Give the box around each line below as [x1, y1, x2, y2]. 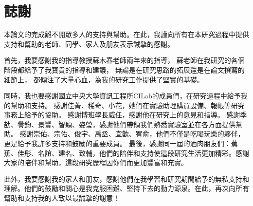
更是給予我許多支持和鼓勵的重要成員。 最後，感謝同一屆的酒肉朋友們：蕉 [4, 138, 238, 149]
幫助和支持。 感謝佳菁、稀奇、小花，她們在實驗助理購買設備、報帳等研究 [10, 100, 245, 110]
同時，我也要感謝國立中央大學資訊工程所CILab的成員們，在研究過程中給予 [4, 91, 241, 101]
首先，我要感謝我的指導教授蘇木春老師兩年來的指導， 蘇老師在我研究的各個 [4, 55, 245, 65]
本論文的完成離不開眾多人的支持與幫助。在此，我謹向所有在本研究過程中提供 [4, 29, 249, 39]
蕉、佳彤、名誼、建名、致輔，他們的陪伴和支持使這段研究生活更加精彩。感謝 [4, 148, 249, 158]
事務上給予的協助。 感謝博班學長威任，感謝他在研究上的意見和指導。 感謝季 [4, 110, 247, 120]
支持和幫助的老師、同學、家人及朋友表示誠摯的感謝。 [4, 38, 174, 49]
